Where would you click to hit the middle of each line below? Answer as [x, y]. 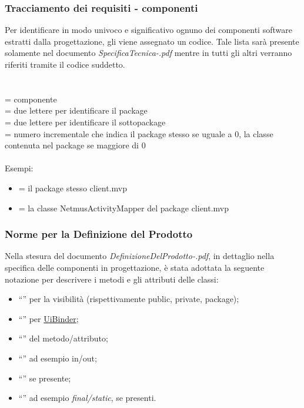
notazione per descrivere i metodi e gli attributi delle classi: [112, 279]
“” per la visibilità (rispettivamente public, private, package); [129, 299]
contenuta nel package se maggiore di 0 [75, 145]
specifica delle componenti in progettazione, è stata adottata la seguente [135, 267]
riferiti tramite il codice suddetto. [65, 64]
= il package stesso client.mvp [73, 188]
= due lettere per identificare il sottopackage [85, 122]
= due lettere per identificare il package [76, 110]
